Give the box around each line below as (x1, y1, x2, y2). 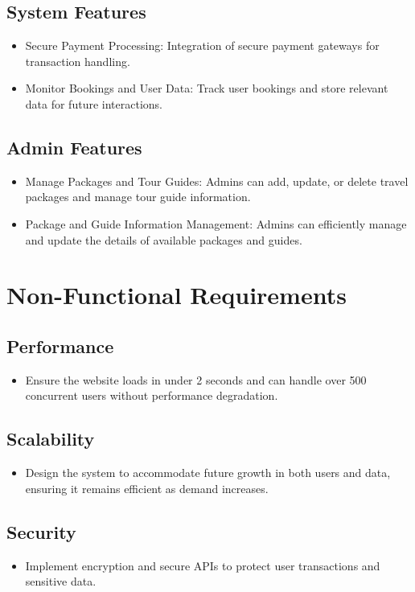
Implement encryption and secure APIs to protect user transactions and (25, 557, 380, 573)
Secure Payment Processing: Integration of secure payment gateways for (25, 37, 380, 54)
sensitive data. (25, 573, 97, 590)
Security (6, 519, 76, 544)
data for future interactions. (25, 95, 162, 112)
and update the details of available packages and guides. (25, 231, 302, 248)
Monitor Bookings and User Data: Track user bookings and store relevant (25, 80, 388, 97)
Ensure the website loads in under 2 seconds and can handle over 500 (25, 371, 367, 388)
